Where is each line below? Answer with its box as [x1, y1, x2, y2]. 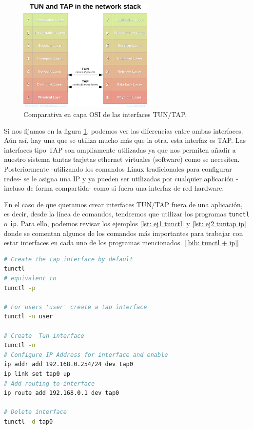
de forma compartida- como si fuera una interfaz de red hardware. [26, 183, 224, 193]
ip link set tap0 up [4, 370, 71, 377]
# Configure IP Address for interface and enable [4, 351, 168, 358]
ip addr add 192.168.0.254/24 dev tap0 [4, 361, 133, 368]
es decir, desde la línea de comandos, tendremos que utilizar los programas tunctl [4, 209, 250, 219]
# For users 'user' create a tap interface [4, 303, 147, 311]
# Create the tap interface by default [4, 255, 133, 263]
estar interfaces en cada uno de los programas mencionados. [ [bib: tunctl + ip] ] [4, 237, 239, 248]
